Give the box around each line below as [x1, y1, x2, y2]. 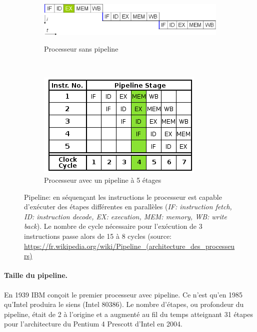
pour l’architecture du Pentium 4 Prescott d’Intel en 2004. [4, 318, 182, 329]
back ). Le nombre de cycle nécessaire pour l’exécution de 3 [24, 221, 202, 231]
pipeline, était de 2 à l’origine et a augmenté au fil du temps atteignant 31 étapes [4, 308, 253, 319]
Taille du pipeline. [4, 270, 67, 280]
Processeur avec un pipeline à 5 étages [44, 175, 161, 185]
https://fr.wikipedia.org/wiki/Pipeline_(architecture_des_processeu [24, 240, 235, 251]
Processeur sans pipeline [44, 44, 118, 54]
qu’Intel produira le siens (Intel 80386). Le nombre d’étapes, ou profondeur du [4, 299, 244, 309]
